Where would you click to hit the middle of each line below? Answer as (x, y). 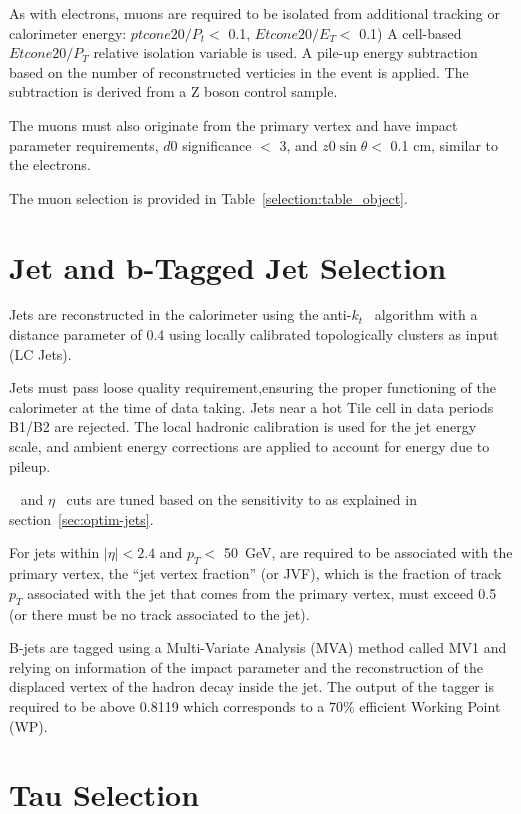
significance (217, 144)
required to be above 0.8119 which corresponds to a (167, 705)
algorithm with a (426, 314)
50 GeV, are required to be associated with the (368, 552)
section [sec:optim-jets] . (81, 518)
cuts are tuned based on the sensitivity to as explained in (241, 499)
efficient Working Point (430, 705)
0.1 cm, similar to (444, 144)
